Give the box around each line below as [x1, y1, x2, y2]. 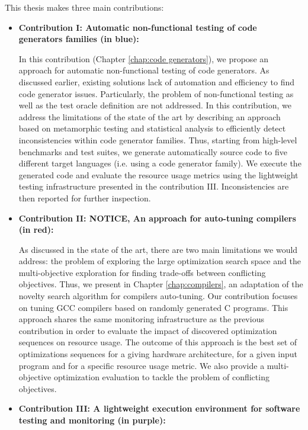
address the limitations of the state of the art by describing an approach [18, 110, 281, 123]
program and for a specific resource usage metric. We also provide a [18, 359, 265, 371]
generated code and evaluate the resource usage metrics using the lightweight [18, 168, 299, 181]
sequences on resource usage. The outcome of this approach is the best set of [18, 336, 297, 348]
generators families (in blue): [18, 33, 139, 45]
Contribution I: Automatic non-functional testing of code [18, 21, 257, 33]
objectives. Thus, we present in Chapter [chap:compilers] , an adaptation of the [18, 278, 303, 290]
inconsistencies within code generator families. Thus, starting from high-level [18, 133, 297, 146]
